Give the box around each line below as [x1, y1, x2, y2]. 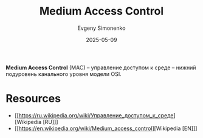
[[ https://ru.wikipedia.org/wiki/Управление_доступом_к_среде [14, 111, 174, 119]
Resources [5, 92, 61, 106]
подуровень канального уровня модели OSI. [5, 70, 122, 77]
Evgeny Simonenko [77, 24, 126, 32]
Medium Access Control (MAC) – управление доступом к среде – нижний [5, 64, 196, 71]
